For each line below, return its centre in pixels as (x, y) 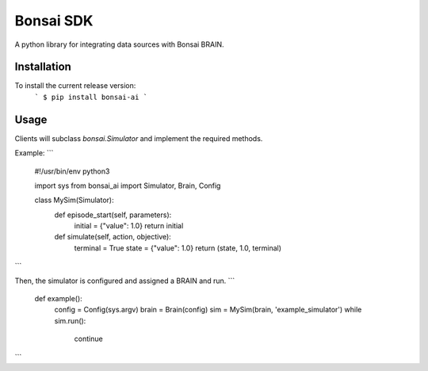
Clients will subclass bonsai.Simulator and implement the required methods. (139, 138)
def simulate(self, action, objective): (113, 237)
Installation (43, 67)
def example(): (58, 299)
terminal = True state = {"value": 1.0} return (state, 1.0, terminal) (178, 248)
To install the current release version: (75, 86)
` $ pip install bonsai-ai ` (91, 97)
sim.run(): (70, 320)
